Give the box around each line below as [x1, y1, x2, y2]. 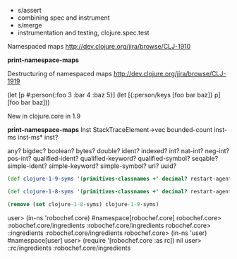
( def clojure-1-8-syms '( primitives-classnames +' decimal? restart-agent [7, 188, 232, 195]
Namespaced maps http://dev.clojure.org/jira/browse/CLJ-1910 [7, 42, 191, 50]
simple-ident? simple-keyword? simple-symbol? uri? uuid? [7, 162, 177, 170]
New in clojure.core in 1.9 [7, 112, 81, 120]
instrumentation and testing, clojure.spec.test [17, 28, 150, 37]
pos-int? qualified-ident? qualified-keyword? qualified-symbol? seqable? [7, 155, 219, 162]
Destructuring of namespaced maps [7, 70, 113, 78]
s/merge [17, 21, 42, 29]
